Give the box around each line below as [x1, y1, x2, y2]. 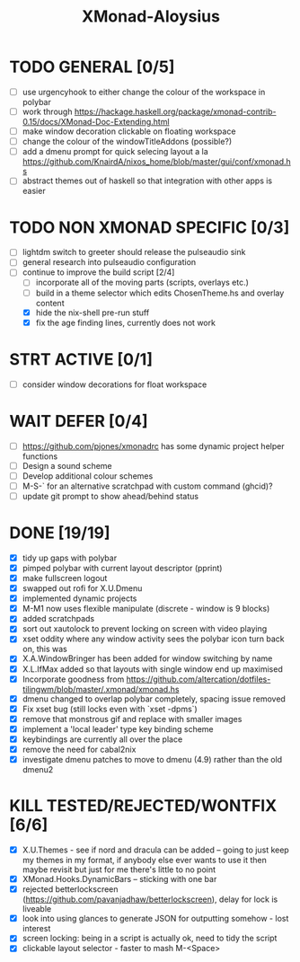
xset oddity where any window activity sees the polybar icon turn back [22, 633, 285, 644]
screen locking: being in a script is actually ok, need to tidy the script [22, 932, 278, 944]
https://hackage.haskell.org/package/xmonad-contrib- [74, 106, 277, 117]
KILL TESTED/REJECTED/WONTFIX [9, 796, 278, 816]
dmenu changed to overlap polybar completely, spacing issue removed [22, 693, 286, 704]
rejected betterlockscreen [22, 884, 119, 895]
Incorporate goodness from [22, 674, 125, 684]
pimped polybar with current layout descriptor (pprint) [22, 562, 223, 573]
